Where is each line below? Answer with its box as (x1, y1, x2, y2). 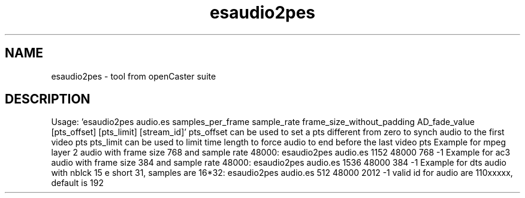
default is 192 (51, 178, 104, 188)
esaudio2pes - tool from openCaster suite (51, 71, 216, 81)
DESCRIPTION (5, 92, 90, 107)
